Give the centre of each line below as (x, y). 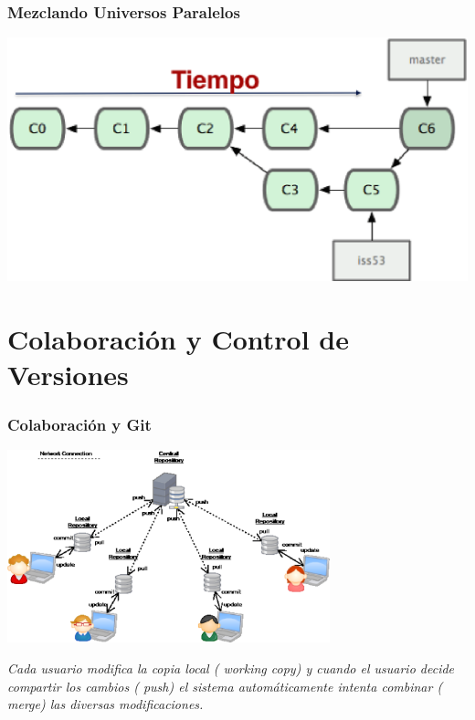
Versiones (68, 375)
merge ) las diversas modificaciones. (106, 704)
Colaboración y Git (79, 424)
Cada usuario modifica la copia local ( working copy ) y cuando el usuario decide (231, 668)
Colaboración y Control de (178, 339)
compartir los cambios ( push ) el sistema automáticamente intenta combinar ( (225, 686)
